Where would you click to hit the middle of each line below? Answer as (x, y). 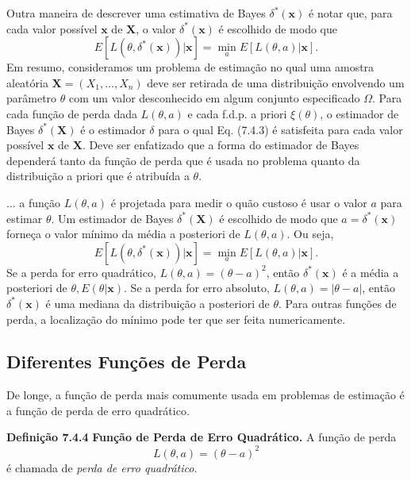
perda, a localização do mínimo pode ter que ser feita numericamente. (176, 319)
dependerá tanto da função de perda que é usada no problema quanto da (183, 160)
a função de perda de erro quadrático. (98, 410)
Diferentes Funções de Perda (127, 362)
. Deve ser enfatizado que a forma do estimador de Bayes (221, 145)
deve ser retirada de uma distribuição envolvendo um (276, 82)
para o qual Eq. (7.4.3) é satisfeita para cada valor (280, 129)
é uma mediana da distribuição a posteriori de (157, 303)
